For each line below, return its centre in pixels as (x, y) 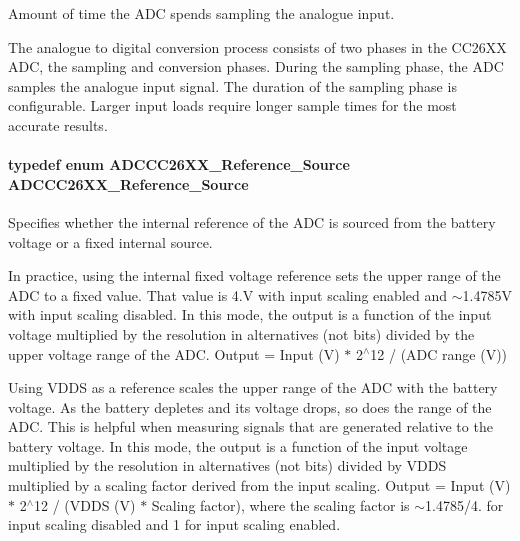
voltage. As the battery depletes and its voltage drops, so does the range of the (250, 406)
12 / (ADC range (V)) (439, 353)
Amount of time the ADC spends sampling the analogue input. (201, 13)
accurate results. (58, 124)
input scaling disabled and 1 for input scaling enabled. (174, 524)
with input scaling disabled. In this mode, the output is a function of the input (250, 314)
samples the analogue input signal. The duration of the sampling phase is (232, 85)
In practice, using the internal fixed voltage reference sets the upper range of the (254, 275)
